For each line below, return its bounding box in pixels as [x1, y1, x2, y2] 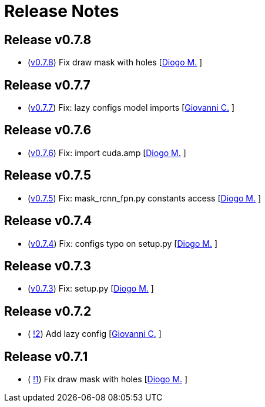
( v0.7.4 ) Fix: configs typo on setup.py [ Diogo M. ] [28, 238, 218, 249]
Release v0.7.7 [4, 77, 90, 92]
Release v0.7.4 [4, 213, 92, 229]
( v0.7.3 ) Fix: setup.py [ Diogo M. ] [28, 283, 154, 294]
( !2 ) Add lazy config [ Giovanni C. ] [28, 329, 162, 339]
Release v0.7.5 [4, 168, 92, 183]
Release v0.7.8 [4, 32, 92, 47]
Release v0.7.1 [4, 349, 88, 364]
